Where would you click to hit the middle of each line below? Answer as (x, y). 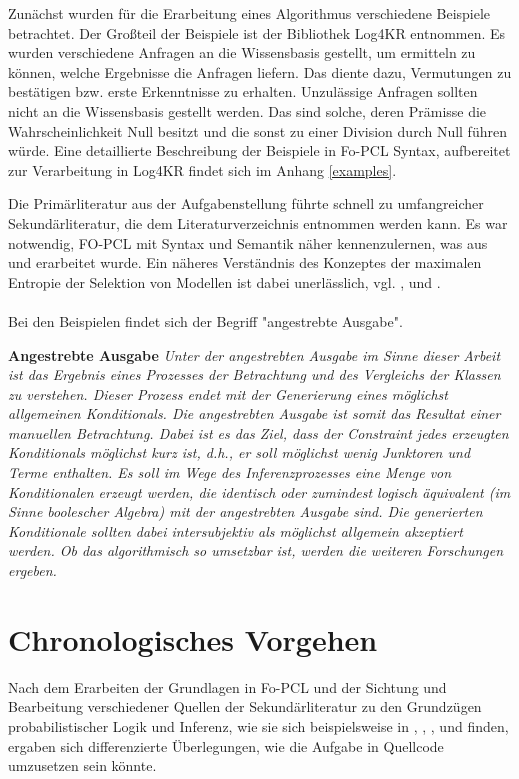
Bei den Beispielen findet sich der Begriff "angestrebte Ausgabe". (205, 320)
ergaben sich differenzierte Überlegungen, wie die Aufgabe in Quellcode (226, 745)
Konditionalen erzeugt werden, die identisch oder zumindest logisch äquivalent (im (259, 491)
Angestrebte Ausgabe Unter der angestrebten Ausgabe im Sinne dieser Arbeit (254, 354)
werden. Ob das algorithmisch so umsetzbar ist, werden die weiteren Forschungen (256, 550)
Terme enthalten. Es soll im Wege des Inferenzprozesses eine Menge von (230, 472)
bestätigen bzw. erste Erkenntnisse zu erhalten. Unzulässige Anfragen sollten (243, 91)
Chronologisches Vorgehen (193, 638)
